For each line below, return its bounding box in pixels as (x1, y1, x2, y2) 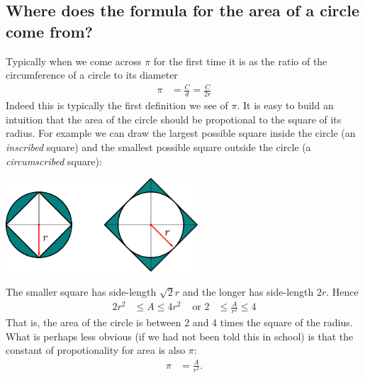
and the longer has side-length (182, 284, 314, 299)
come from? (6, 20, 93, 42)
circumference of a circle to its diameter (6, 67, 178, 82)
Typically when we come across (6, 53, 142, 68)
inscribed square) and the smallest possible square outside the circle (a (6, 139, 311, 154)
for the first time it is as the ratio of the (153, 53, 327, 68)
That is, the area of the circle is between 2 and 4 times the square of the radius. (6, 315, 353, 330)
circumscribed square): (6, 153, 102, 168)
